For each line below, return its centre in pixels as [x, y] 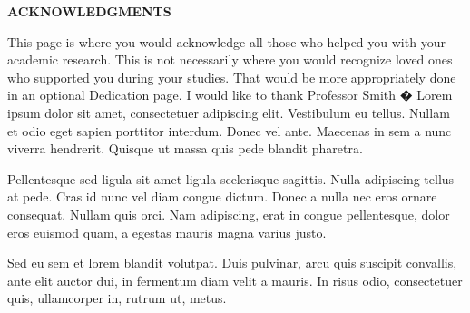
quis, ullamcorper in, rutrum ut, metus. [117, 298]
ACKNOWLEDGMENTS [89, 11]
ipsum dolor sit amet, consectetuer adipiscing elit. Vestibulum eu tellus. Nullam [229, 112]
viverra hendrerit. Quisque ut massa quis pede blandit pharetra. [185, 148]
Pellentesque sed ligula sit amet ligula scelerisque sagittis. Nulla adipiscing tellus [231, 178]
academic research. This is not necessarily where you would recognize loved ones [230, 59]
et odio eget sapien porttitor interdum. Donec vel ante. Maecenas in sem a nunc [230, 130]
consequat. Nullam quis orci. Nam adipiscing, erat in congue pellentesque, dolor [229, 214]
